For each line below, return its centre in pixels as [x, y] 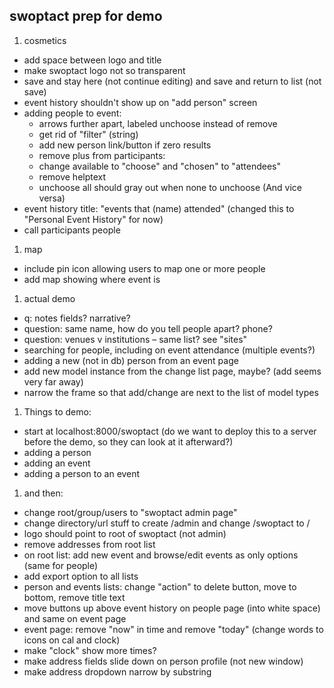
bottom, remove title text [74, 597]
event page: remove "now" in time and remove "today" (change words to [173, 629]
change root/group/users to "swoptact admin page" [130, 512]
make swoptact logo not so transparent [104, 70]
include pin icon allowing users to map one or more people [144, 268]
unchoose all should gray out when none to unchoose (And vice [170, 187]
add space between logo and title [92, 60]
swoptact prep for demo [86, 16]
